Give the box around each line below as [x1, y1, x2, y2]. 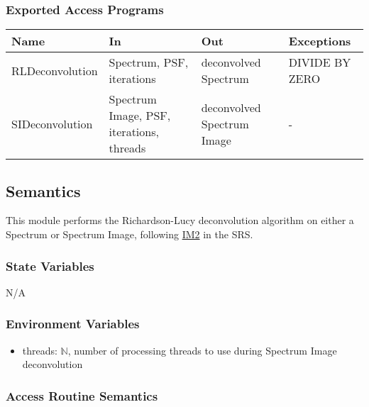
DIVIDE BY [288, 54, 351, 71]
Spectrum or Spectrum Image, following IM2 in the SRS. [6, 227, 253, 242]
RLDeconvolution [11, 62, 98, 79]
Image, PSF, [109, 107, 171, 124]
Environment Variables [6, 315, 140, 333]
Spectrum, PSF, [109, 54, 189, 71]
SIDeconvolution [11, 115, 93, 132]
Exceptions [288, 33, 351, 50]
